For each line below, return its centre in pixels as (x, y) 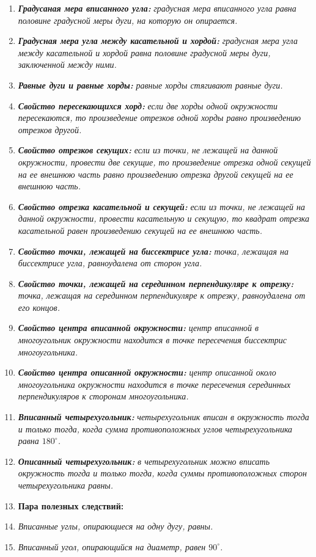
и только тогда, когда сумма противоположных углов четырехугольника (155, 428)
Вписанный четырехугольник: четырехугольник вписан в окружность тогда (164, 417)
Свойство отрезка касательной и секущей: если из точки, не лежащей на (161, 206)
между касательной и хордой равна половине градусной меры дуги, (144, 52)
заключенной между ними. (67, 64)
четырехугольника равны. (66, 485)
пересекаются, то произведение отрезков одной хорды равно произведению (160, 118)
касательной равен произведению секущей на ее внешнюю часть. (140, 230)
